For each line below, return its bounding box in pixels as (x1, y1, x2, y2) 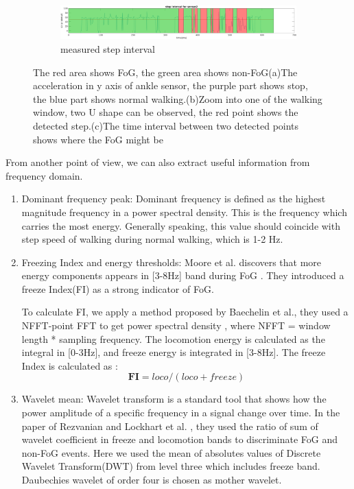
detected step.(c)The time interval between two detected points (33, 118, 299, 132)
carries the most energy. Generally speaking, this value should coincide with (21, 218, 340, 232)
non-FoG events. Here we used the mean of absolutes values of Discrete (21, 445, 321, 460)
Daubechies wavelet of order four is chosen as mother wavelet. (21, 473, 282, 486)
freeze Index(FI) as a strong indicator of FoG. (21, 281, 214, 296)
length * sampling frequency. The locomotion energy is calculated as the (21, 331, 325, 346)
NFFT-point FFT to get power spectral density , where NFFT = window (21, 318, 331, 333)
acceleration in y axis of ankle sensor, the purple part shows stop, (33, 78, 308, 93)
